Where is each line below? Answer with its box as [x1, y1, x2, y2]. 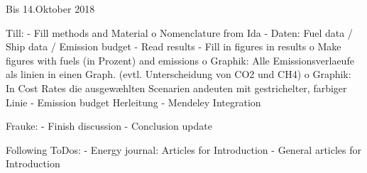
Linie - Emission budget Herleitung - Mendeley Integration [6, 94, 261, 109]
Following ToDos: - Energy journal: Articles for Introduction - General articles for [6, 142, 361, 157]
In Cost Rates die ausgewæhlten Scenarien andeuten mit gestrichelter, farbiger [6, 80, 347, 95]
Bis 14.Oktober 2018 [6, 1, 95, 16]
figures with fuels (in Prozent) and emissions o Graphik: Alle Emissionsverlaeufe [6, 52, 354, 67]
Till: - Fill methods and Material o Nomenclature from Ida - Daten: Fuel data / [6, 25, 353, 40]
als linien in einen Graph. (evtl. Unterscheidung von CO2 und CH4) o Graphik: [6, 67, 351, 82]
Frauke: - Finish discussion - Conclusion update [6, 118, 212, 133]
